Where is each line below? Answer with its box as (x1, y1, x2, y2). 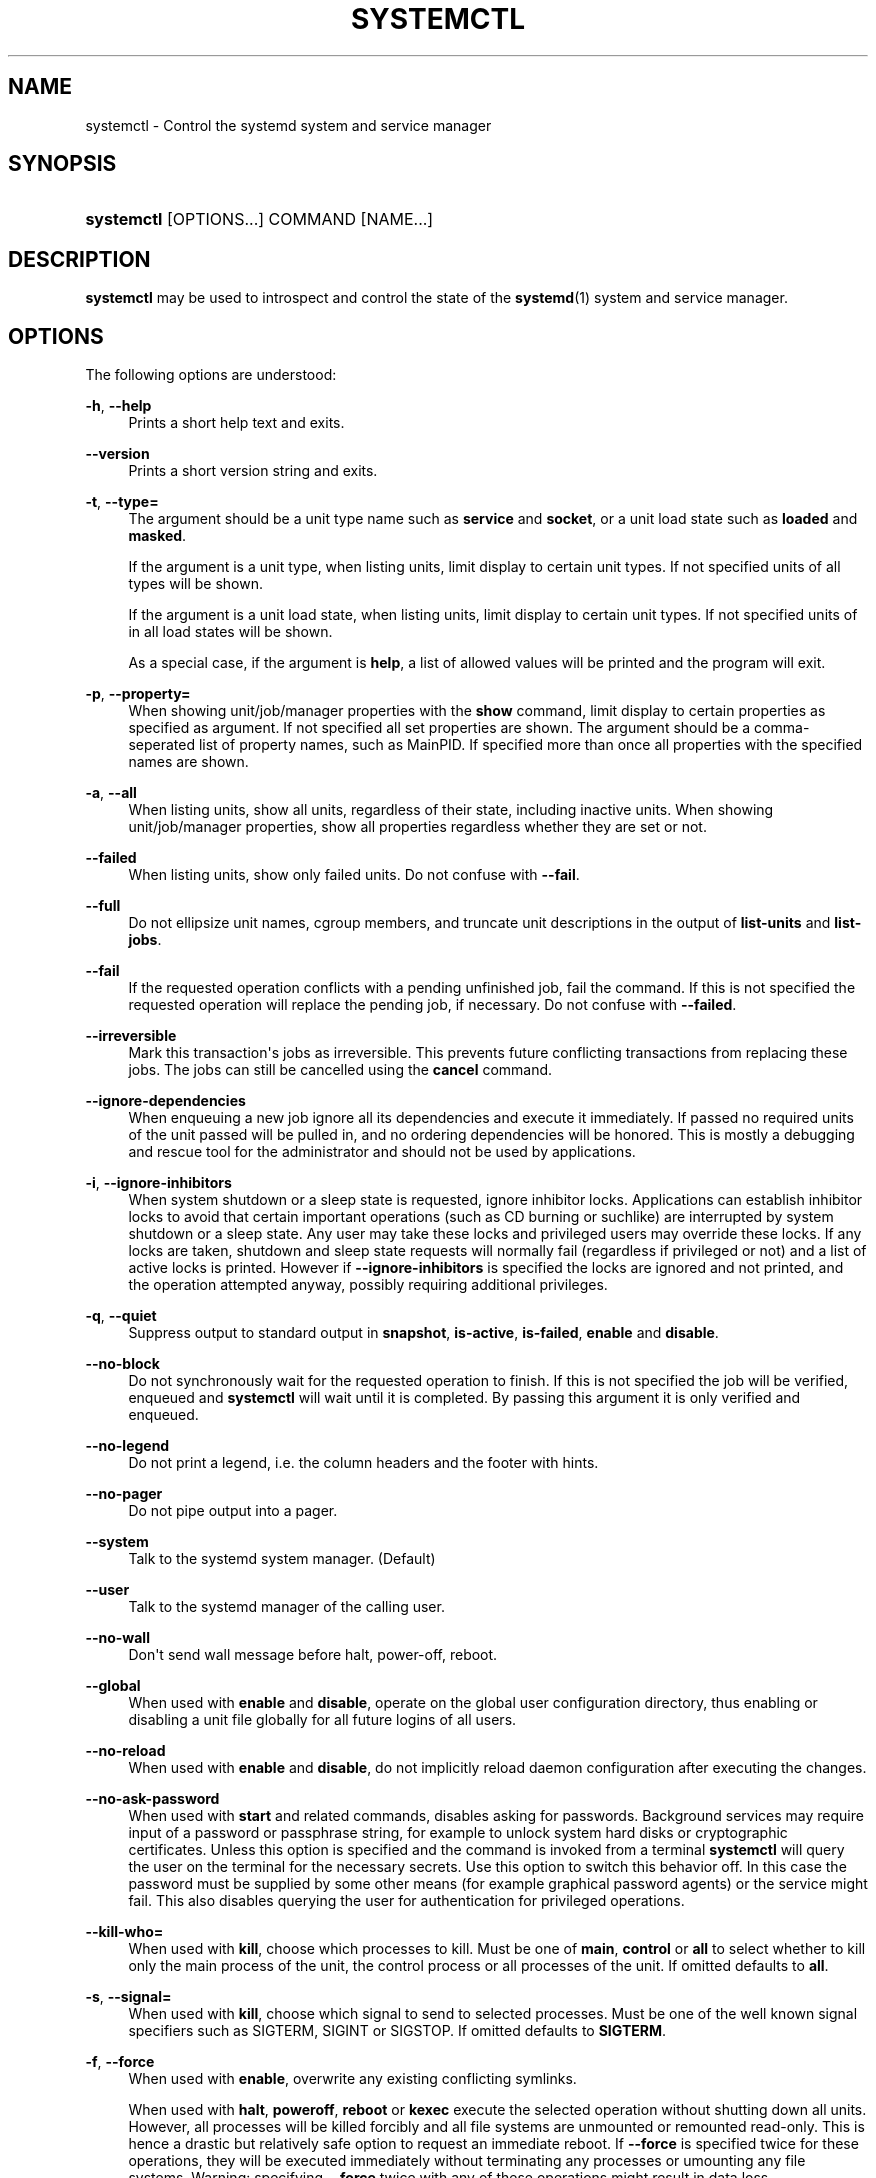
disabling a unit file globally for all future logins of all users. (128, 1711, 517, 1729)
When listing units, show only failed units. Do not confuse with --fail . (128, 866, 580, 884)
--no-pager (85, 1485, 163, 1503)
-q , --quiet (85, 1307, 157, 1325)
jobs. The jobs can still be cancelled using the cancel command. (128, 1061, 553, 1079)
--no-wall (85, 1629, 150, 1647)
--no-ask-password (85, 1790, 220, 1808)
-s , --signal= (85, 1988, 172, 2006)
